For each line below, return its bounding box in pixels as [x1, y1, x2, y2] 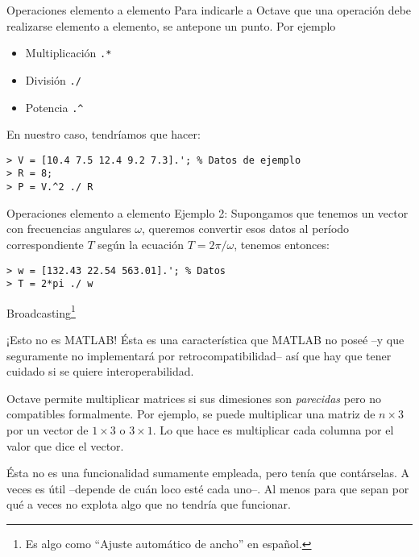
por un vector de [6, 422, 89, 439]
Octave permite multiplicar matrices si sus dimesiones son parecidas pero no [6, 389, 382, 406]
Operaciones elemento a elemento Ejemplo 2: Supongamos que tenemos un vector [6, 204, 409, 221]
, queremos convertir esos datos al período [142, 220, 350, 237]
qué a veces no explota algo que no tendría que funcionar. [6, 496, 291, 513]
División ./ [25, 71, 81, 88]
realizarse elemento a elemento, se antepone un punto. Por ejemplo [6, 17, 336, 34]
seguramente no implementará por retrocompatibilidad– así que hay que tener [6, 347, 392, 364]
